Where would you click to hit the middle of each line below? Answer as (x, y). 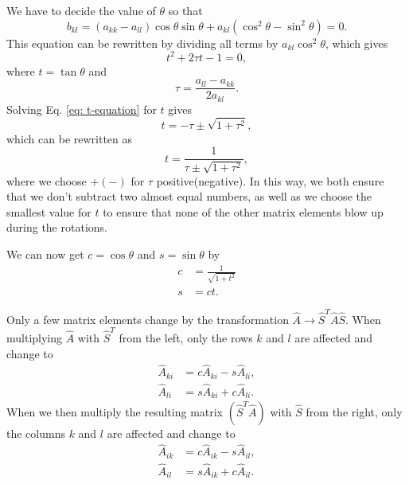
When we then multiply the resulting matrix (115, 411)
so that (185, 10)
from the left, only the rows (186, 337)
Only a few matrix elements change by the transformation (148, 319)
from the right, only (354, 411)
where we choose (47, 180)
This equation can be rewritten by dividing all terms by (142, 43)
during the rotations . (57, 227)
